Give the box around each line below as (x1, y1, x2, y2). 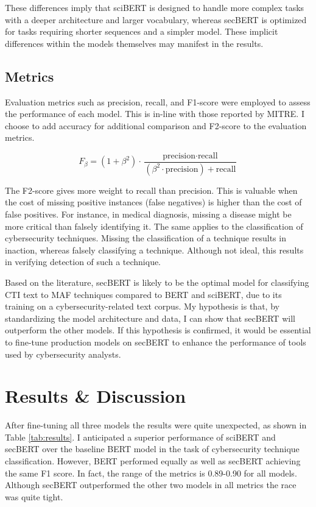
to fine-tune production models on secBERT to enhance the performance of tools (5, 335, 306, 348)
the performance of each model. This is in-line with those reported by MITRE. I (5, 107, 304, 120)
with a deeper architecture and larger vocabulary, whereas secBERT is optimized (5, 13, 307, 26)
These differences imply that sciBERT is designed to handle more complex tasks (5, 1, 304, 13)
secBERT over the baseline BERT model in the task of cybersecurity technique (5, 442, 300, 455)
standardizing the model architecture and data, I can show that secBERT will (5, 311, 295, 324)
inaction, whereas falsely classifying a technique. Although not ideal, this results (5, 243, 304, 256)
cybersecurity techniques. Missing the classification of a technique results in (5, 232, 286, 244)
